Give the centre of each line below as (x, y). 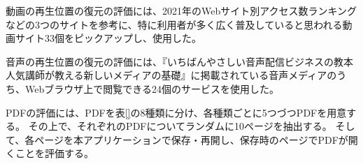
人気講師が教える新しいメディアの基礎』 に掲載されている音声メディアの (171, 75)
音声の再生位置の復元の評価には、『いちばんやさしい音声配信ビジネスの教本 (179, 61)
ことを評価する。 (54, 153)
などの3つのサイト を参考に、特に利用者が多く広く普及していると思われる (174, 24)
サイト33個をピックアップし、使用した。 (108, 38)
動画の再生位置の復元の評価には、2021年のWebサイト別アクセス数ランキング (181, 10)
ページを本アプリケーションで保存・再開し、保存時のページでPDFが (191, 139)
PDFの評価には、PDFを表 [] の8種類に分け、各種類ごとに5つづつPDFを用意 (176, 112)
